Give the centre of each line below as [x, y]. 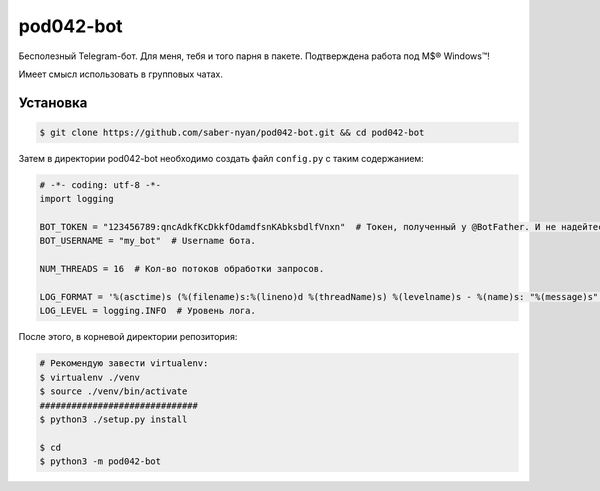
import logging [76, 199]
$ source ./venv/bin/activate [113, 391]
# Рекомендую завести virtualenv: [124, 363]
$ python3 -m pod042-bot [100, 461]
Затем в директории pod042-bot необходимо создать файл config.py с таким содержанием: [221, 158]
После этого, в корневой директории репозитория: [128, 337]
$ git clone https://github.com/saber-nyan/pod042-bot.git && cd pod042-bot [232, 132]
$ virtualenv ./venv [89, 377]
